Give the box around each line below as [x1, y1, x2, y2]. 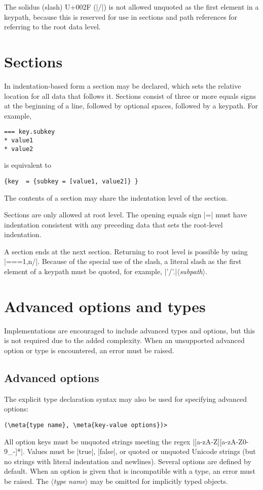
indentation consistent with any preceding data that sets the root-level [4, 219, 223, 230]
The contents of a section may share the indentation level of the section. [4, 192, 228, 203]
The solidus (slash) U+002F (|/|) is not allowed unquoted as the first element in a [4, 2, 259, 12]
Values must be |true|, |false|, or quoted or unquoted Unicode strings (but [27, 446, 256, 457]
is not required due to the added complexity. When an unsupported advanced [4, 335, 245, 346]
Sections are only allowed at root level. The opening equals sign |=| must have [4, 209, 247, 220]
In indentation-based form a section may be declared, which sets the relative [4, 80, 241, 91]
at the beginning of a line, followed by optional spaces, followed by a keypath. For [4, 100, 258, 111]
